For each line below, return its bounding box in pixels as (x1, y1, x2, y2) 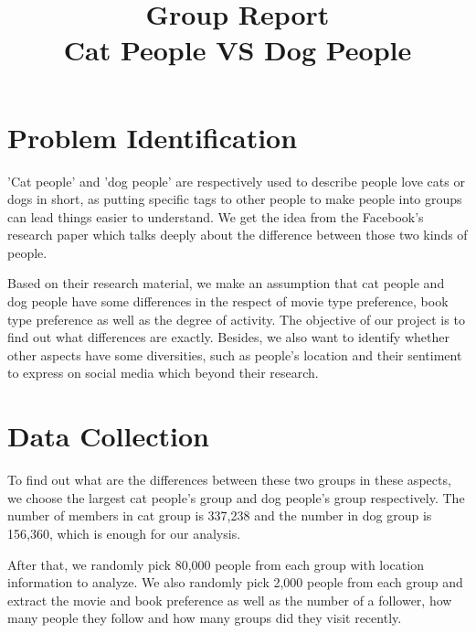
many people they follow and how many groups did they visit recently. (7, 608, 402, 628)
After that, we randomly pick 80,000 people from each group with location (7, 554, 424, 574)
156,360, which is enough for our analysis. (7, 523, 241, 542)
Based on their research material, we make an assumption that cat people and (7, 274, 445, 293)
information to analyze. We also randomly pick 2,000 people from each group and (7, 573, 463, 592)
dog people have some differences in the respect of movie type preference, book (7, 292, 449, 311)
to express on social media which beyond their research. (7, 363, 319, 382)
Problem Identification (7, 118, 298, 156)
